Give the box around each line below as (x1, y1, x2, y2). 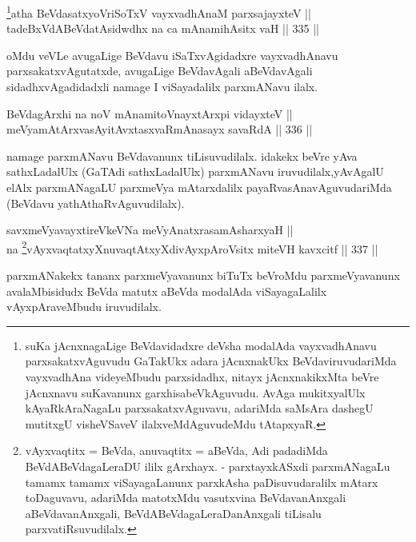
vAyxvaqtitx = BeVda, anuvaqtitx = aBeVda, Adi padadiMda (25, 442, 328, 459)
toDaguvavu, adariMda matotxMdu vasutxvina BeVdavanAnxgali (25, 489, 346, 506)
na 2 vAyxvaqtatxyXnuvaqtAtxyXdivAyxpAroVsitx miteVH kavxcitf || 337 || (6, 237, 378, 257)
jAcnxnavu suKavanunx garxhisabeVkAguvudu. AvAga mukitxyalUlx (25, 384, 366, 401)
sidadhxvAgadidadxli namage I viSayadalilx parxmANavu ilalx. (6, 78, 318, 95)
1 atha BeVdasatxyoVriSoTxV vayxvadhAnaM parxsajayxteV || (6, 2, 311, 21)
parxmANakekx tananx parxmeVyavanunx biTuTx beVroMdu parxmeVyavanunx (6, 267, 400, 284)
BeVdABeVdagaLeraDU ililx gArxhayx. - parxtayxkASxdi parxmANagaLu (25, 457, 390, 474)
